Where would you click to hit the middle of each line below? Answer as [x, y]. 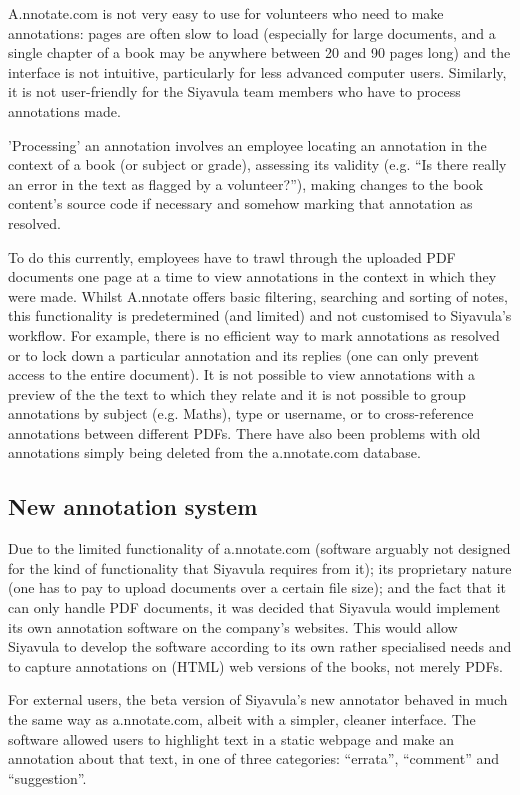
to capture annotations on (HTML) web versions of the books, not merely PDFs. [255, 665]
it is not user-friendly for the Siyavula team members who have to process [234, 91]
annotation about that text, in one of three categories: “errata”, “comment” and [254, 758]
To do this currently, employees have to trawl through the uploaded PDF [232, 256]
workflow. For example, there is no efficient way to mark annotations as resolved [254, 334]
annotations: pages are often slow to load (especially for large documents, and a [252, 32]
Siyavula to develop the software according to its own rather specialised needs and [260, 646]
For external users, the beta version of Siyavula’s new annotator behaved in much [258, 699]
